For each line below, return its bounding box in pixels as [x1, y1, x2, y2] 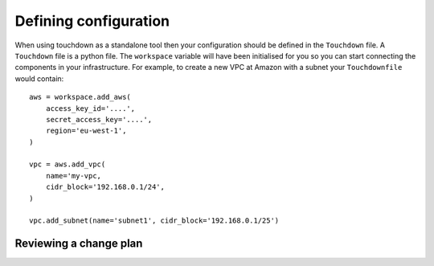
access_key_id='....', [45, 104, 136, 113]
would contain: [14, 73, 64, 84]
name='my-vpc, [45, 171, 102, 180]
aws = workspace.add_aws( [29, 92, 132, 102]
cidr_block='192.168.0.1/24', [45, 182, 165, 192]
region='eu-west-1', [45, 126, 127, 136]
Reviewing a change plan [14, 237, 143, 251]
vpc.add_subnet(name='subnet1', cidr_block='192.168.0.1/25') [29, 216, 280, 225]
